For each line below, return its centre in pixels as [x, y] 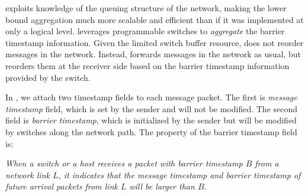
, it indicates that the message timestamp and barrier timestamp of [179, 174]
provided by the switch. [48, 77]
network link [28, 174]
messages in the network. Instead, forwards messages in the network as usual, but [153, 54]
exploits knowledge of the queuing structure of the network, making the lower [146, 8]
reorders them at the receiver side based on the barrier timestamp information [147, 65]
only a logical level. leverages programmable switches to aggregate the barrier [145, 31]
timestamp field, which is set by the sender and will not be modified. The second [152, 108]
